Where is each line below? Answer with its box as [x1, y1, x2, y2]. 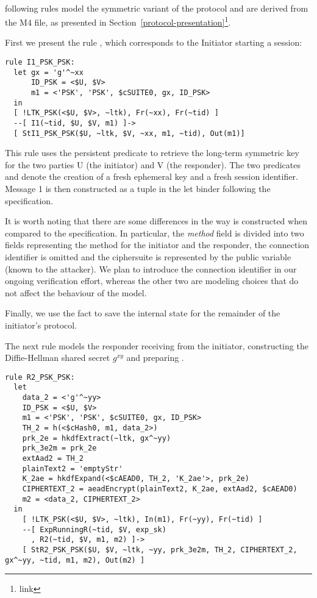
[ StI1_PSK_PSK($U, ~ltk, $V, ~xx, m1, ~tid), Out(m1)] [13, 129, 245, 138]
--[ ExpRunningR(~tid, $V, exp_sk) [22, 525, 166, 534]
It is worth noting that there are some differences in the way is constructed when [5, 215, 307, 227]
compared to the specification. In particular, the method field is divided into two [5, 226, 304, 239]
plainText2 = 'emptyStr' [22, 464, 123, 473]
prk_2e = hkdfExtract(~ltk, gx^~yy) [22, 433, 171, 443]
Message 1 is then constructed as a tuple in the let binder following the [5, 182, 271, 195]
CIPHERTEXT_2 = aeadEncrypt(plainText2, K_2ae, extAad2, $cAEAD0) [22, 485, 297, 493]
